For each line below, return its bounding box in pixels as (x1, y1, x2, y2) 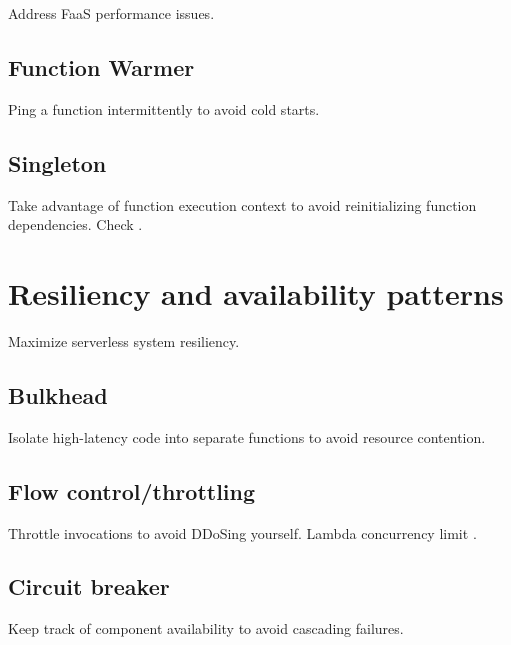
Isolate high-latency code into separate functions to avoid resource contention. (8, 426, 486, 447)
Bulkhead (8, 379, 108, 410)
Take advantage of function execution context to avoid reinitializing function (8, 194, 477, 215)
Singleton (8, 147, 107, 178)
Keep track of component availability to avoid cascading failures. (8, 618, 404, 639)
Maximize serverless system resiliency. (8, 330, 240, 351)
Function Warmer (8, 51, 195, 82)
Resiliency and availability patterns (8, 272, 504, 313)
